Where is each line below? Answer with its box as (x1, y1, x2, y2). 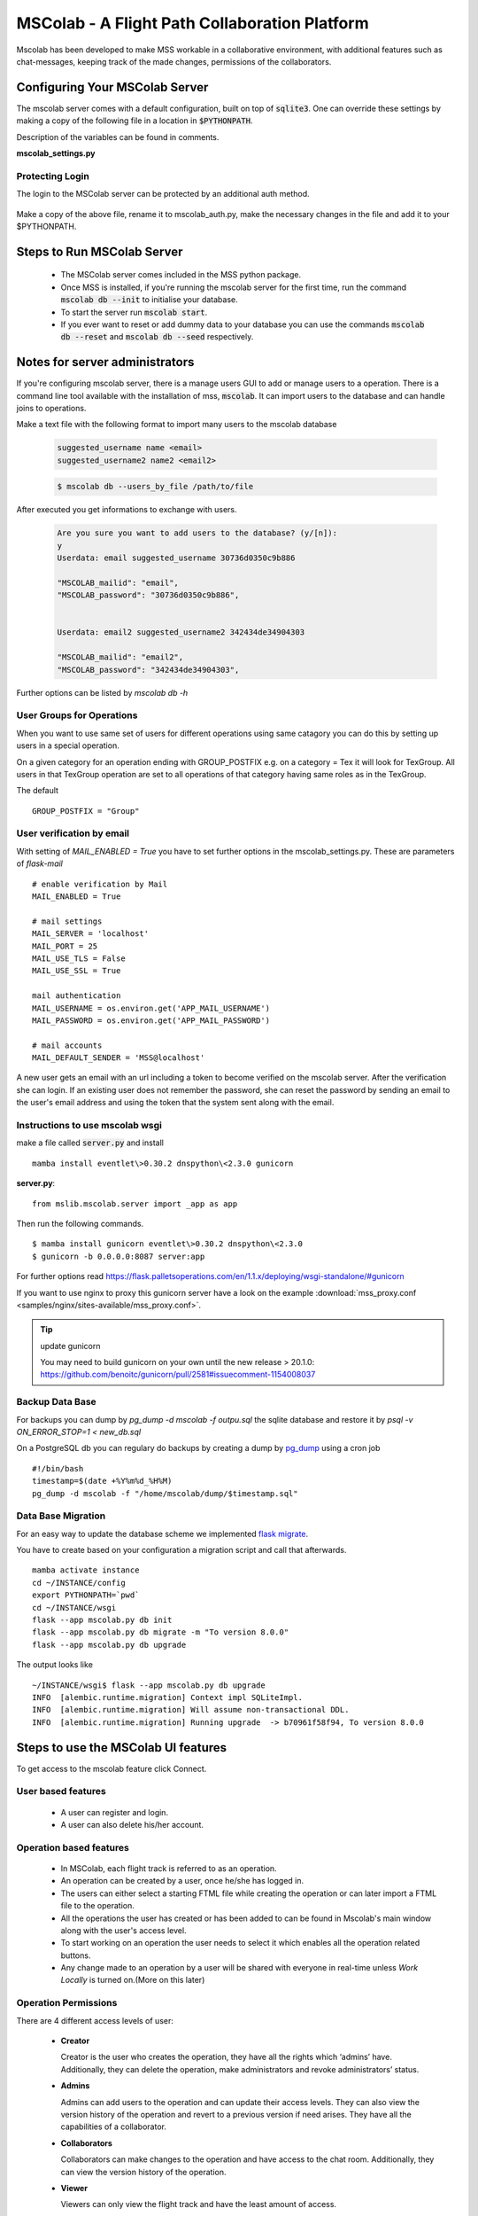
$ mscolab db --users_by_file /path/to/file (57, 481, 254, 492)
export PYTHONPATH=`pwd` (32, 1590, 140, 1600)
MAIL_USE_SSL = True (32, 966, 121, 976)
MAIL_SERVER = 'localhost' (32, 929, 150, 939)
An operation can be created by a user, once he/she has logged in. (60, 1876, 305, 1886)
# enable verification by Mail (32, 878, 168, 889)
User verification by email (16, 827, 130, 839)
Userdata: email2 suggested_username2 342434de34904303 (57, 628, 305, 637)
